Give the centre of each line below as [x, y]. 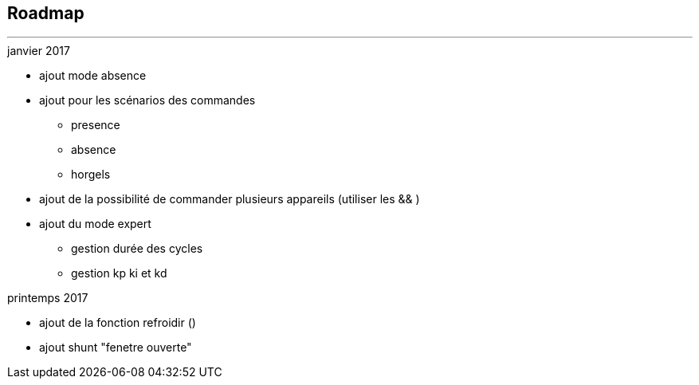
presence [96, 125]
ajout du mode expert [95, 224]
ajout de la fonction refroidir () [118, 323]
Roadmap [46, 13]
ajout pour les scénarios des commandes [147, 100]
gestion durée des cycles [137, 249]
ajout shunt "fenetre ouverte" [116, 348]
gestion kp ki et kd [119, 273]
